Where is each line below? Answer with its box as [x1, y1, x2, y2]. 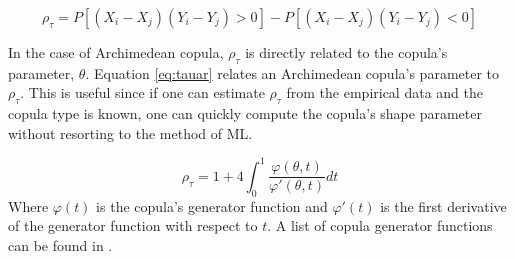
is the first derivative [380, 195, 507, 216]
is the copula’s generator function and [96, 195, 328, 216]
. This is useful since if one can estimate [20, 82, 265, 103]
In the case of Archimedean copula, [8, 42, 224, 62]
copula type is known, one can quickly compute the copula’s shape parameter [8, 103, 482, 124]
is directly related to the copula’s [245, 42, 448, 62]
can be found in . [8, 234, 113, 255]
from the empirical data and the [286, 82, 483, 103]
